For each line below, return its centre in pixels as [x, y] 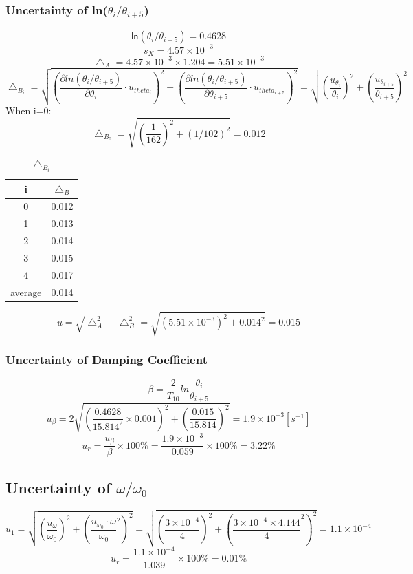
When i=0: [29, 110]
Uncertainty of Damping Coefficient [107, 360]
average [26, 291]
